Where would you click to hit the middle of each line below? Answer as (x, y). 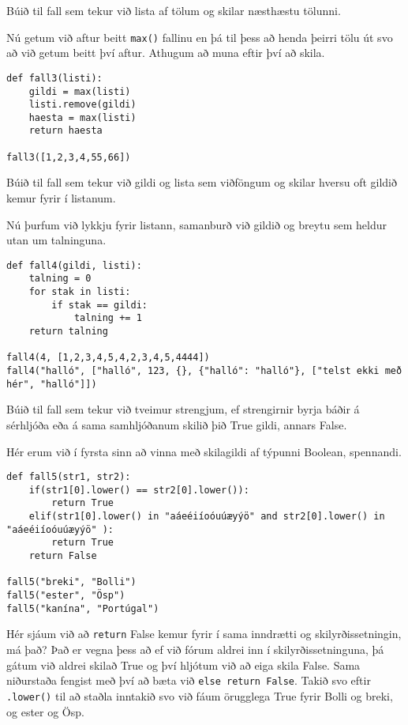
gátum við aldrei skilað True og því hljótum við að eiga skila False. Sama (183, 665)
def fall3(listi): (54, 78)
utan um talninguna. (56, 240)
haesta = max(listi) (82, 117)
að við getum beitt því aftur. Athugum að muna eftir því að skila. (166, 53)
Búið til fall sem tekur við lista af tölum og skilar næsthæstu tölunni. (174, 10)
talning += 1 (108, 318)
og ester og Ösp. (45, 711)
